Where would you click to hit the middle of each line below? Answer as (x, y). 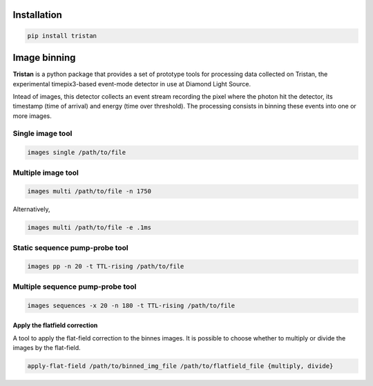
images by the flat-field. (47, 347)
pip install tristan (62, 36)
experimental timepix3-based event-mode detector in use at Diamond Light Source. (132, 84)
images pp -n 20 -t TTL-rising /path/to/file (106, 267)
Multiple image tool (46, 173)
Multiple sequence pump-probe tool (75, 287)
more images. (32, 116)
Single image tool (42, 133)
